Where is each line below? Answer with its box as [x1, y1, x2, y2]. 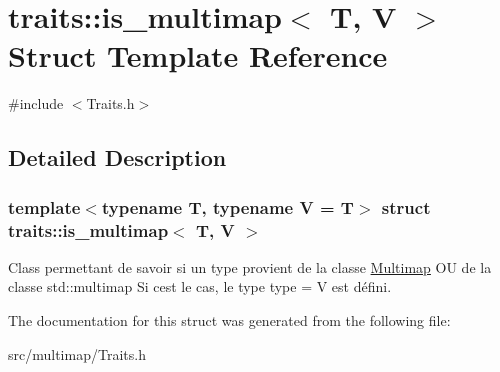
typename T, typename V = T [101, 194, 354, 219]
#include [8, 93, 64, 114]
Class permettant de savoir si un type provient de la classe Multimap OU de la [8, 256, 492, 277]
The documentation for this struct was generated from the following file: [8, 310, 451, 331]
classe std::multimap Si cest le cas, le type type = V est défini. [8, 276, 392, 297]
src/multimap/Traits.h [8, 343, 146, 364]
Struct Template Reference [8, 35, 388, 76]
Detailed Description [8, 142, 227, 173]
